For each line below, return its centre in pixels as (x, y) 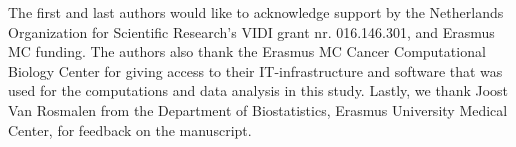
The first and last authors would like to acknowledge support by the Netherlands (256, 12)
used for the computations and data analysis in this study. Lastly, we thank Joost (258, 90)
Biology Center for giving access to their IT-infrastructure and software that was (255, 70)
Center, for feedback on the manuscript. (130, 129)
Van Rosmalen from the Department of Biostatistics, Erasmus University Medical (258, 109)
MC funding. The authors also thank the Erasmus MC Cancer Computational (247, 51)
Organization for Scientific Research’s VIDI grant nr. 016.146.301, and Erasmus (251, 31)
